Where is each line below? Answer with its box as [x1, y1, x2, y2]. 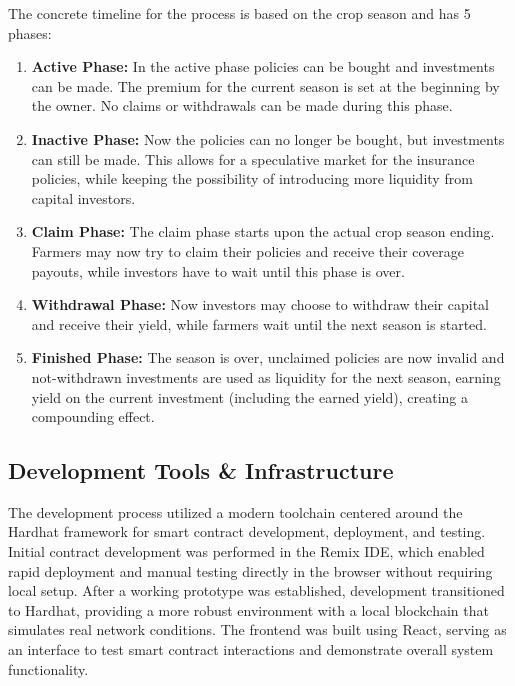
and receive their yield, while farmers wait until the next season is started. [31, 313, 487, 334]
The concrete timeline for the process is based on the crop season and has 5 [8, 3, 471, 23]
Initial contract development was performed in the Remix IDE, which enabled [8, 541, 485, 562]
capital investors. [31, 187, 136, 208]
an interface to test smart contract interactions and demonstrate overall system [8, 639, 494, 660]
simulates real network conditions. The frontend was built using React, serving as [8, 619, 507, 640]
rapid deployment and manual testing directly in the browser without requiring [8, 560, 493, 581]
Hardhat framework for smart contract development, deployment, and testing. [8, 521, 486, 542]
